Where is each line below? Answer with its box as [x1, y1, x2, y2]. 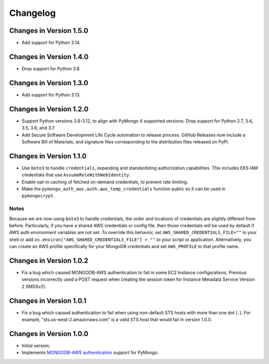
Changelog [9, 7, 56, 18]
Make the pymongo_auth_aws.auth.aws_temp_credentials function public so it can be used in [21, 186, 226, 192]
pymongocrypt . [21, 193, 55, 199]
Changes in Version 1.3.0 [9, 79, 89, 87]
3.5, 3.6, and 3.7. [21, 125, 56, 131]
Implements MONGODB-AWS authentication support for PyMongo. [21, 350, 159, 356]
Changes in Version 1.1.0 [9, 152, 87, 160]
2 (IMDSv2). [21, 283, 47, 289]
